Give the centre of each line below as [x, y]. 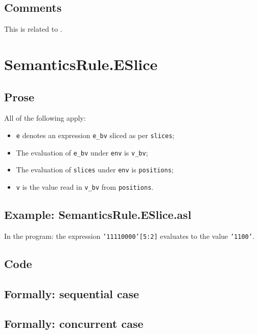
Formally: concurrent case [74, 324]
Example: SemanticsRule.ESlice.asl [98, 214]
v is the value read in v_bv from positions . [85, 186]
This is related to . [33, 29]
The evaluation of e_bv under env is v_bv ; [82, 152]
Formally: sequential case [72, 293]
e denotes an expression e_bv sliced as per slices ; [95, 135]
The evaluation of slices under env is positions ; [95, 170]
